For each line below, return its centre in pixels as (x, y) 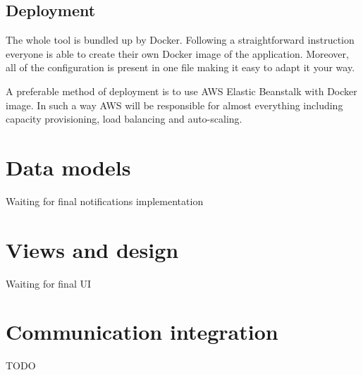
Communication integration (142, 332)
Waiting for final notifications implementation (105, 201)
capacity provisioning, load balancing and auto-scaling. (124, 119)
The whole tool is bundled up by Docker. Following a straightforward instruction (180, 40)
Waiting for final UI (49, 283)
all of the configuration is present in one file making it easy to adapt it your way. (180, 67)
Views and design (92, 249)
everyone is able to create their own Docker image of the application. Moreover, (177, 53)
